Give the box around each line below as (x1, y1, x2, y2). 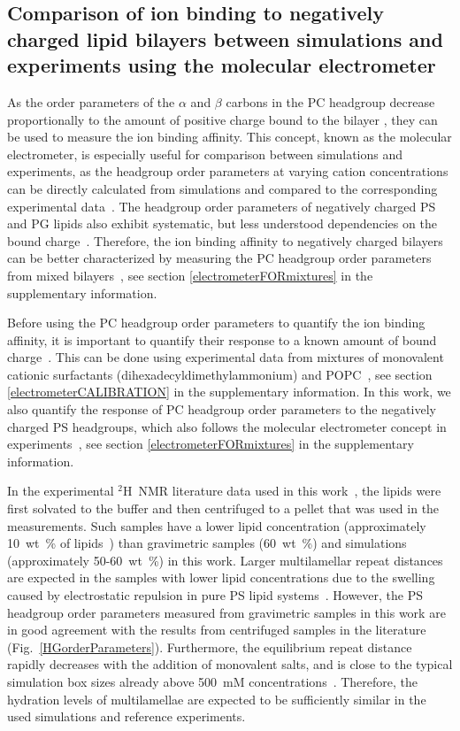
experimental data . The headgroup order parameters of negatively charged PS (7, 196, 436, 215)
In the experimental (7, 481, 114, 500)
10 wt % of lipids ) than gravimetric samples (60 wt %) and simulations (7, 534, 407, 552)
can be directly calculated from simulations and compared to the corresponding (7, 179, 438, 197)
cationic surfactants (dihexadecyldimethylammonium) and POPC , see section (7, 365, 433, 383)
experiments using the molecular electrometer (7, 51, 436, 79)
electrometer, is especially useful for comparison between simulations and (7, 144, 403, 163)
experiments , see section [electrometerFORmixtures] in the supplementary (7, 435, 414, 453)
